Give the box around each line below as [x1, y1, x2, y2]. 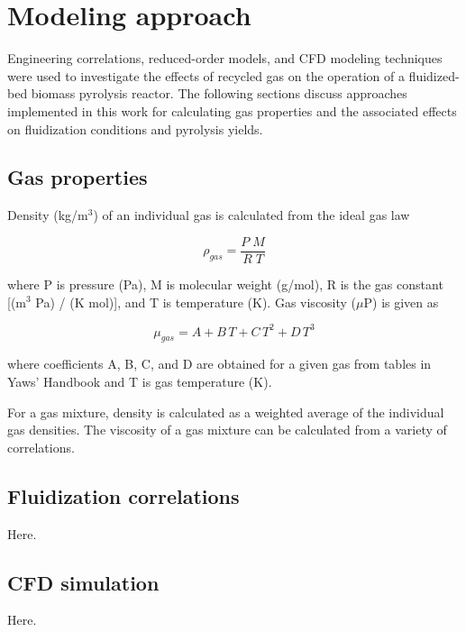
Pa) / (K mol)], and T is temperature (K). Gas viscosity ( [35, 292, 357, 311]
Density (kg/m [7, 206, 88, 224]
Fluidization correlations [7, 481, 240, 509]
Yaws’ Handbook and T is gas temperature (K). [7, 372, 272, 391]
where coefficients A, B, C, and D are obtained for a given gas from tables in [7, 354, 432, 373]
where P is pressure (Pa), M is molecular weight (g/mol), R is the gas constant [7, 274, 443, 293]
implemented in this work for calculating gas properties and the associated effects [7, 101, 457, 120]
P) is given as [363, 292, 439, 311]
